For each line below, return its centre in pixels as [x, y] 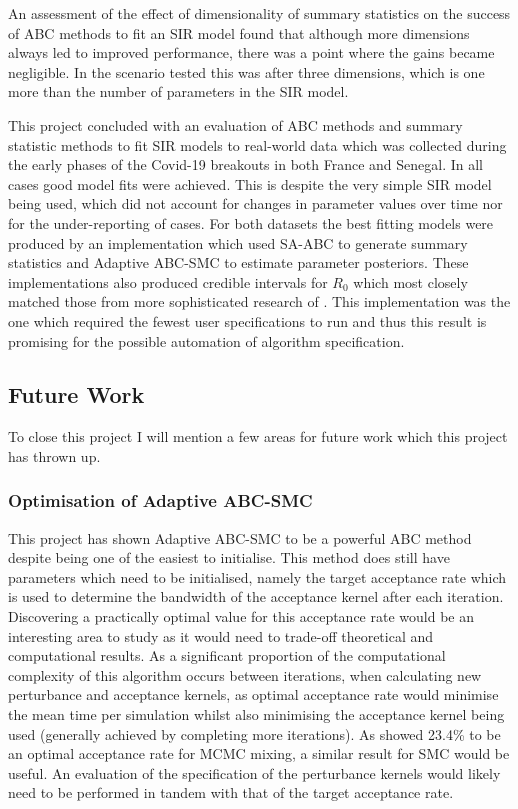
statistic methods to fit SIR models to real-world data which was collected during [257, 144]
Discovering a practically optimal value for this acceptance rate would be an [241, 616]
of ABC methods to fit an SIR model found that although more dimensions [239, 32]
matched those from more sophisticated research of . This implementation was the [259, 301]
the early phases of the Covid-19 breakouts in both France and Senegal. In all [246, 164]
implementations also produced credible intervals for [168, 281]
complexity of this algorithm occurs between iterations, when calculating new [245, 674]
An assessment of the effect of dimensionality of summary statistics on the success [259, 13]
